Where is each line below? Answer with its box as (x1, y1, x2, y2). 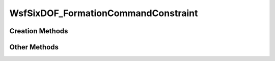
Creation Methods (9, 27, 68, 35)
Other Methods (9, 43, 59, 51)
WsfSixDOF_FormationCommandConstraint (9, 8, 198, 19)
